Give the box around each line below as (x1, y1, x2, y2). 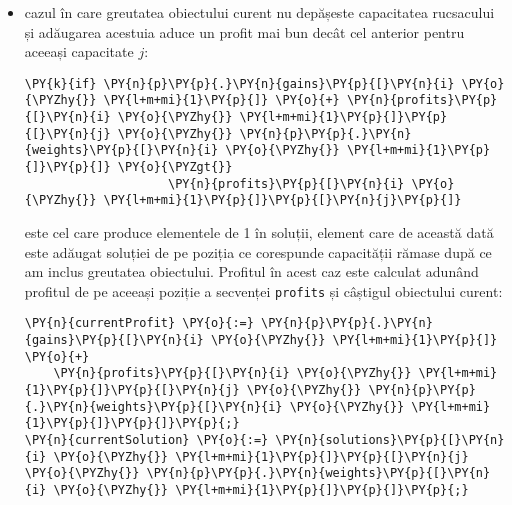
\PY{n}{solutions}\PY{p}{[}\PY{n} (275, 433, 505, 448)
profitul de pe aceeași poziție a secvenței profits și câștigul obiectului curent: (24, 280, 503, 301)
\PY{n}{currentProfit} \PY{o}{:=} (24, 316, 254, 331)
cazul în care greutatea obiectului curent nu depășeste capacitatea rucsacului (24, 2, 495, 22)
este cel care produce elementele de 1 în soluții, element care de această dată (24, 222, 494, 243)
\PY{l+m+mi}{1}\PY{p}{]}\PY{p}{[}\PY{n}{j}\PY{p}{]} (103, 193, 462, 208)
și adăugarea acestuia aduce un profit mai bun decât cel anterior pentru (24, 21, 465, 42)
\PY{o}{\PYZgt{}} (117, 160, 233, 175)
